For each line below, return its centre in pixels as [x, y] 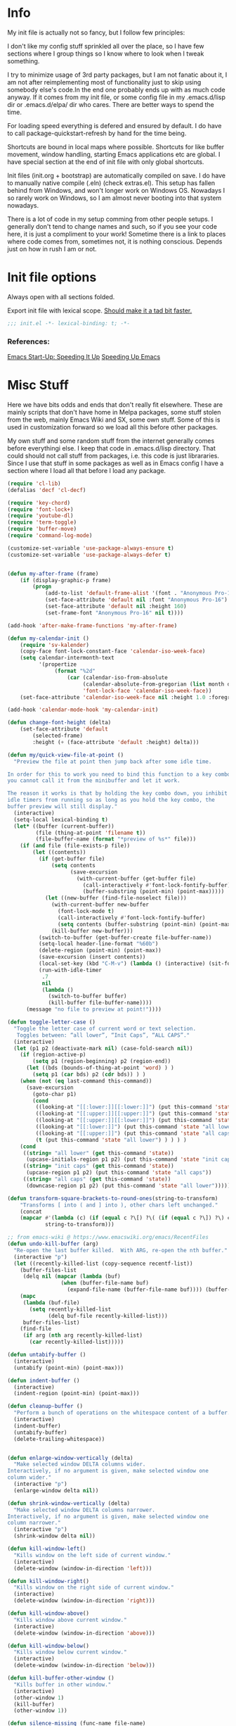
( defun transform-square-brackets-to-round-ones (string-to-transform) [113, 1198]
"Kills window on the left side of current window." [92, 1555]
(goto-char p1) [55, 1094]
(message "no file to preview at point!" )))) [93, 1009]
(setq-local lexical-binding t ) [61, 819]
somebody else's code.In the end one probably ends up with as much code [117, 89]
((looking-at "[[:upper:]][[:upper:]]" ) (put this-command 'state [135, 1114]
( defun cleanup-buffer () [45, 1406]
